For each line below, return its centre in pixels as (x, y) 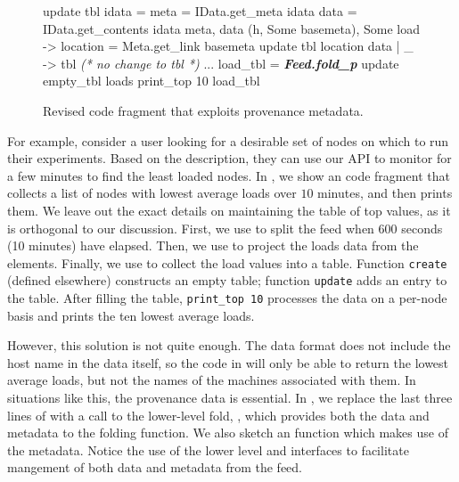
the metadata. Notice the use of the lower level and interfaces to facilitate (208, 449)
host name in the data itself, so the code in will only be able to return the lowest (228, 362)
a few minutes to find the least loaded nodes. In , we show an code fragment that (229, 175)
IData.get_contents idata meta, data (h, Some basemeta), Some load (232, 28)
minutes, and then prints (385, 193)
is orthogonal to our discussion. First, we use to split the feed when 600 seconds (225, 228)
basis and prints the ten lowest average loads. (131, 315)
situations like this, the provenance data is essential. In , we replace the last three (230, 398)
